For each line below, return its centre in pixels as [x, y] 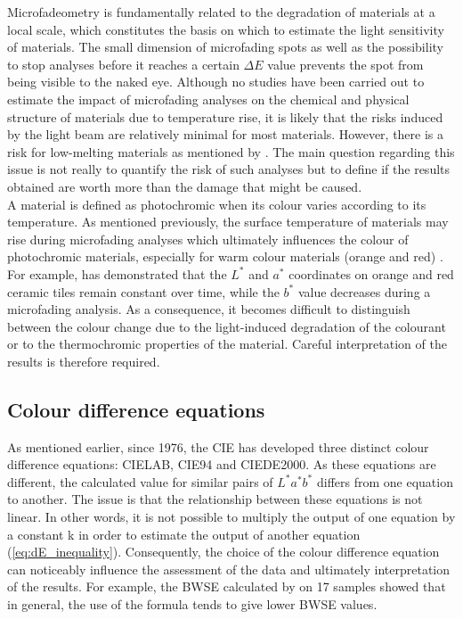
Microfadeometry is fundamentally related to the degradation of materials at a [221, 12]
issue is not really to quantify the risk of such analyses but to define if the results [229, 169]
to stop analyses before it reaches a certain [123, 64]
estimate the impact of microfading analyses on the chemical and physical [208, 99]
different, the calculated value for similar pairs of [140, 481]
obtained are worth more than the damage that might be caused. [185, 186]
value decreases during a [364, 291]
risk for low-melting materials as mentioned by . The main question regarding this [231, 151]
